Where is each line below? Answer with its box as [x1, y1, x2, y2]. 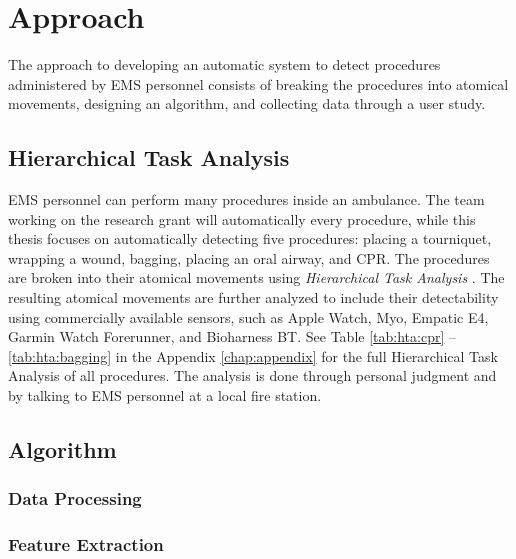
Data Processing [8, 486, 142, 511]
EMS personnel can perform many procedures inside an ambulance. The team [8, 189, 485, 210]
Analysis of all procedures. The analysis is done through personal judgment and [8, 365, 497, 386]
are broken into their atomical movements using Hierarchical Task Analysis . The [8, 267, 505, 288]
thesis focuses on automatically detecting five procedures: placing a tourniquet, [8, 228, 492, 249]
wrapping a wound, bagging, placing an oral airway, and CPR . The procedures [8, 247, 490, 268]
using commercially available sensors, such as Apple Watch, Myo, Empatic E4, [8, 306, 489, 327]
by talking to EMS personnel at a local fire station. [8, 385, 322, 406]
